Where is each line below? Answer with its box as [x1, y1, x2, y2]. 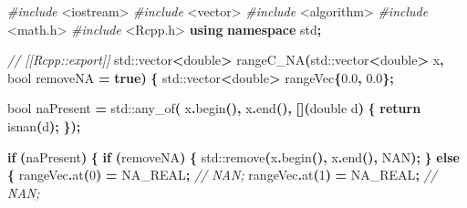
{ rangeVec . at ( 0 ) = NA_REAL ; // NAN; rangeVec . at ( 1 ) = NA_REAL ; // [7, 165, 437, 184]
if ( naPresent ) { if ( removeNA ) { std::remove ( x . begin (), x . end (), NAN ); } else [7, 147, 460, 166]
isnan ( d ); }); [7, 116, 81, 135]
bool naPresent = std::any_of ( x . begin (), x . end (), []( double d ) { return [7, 99, 421, 118]
